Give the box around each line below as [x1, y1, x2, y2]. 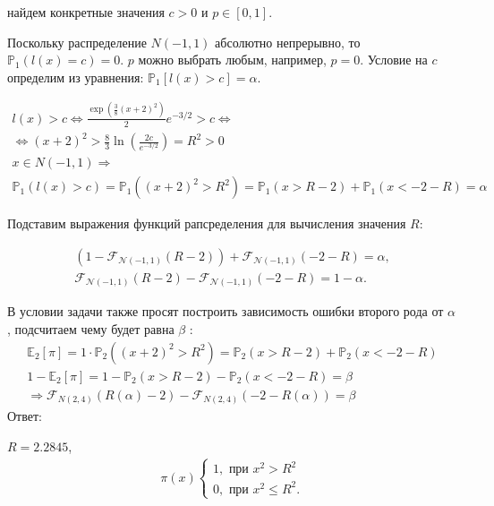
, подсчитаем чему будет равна [7, 319, 175, 338]
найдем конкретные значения [7, 3, 165, 21]
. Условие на [360, 50, 428, 69]
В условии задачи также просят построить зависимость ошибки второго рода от [7, 302, 444, 321]
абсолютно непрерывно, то [215, 32, 361, 51]
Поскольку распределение [7, 32, 147, 51]
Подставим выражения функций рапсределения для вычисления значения [7, 214, 406, 233]
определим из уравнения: [7, 67, 144, 86]
